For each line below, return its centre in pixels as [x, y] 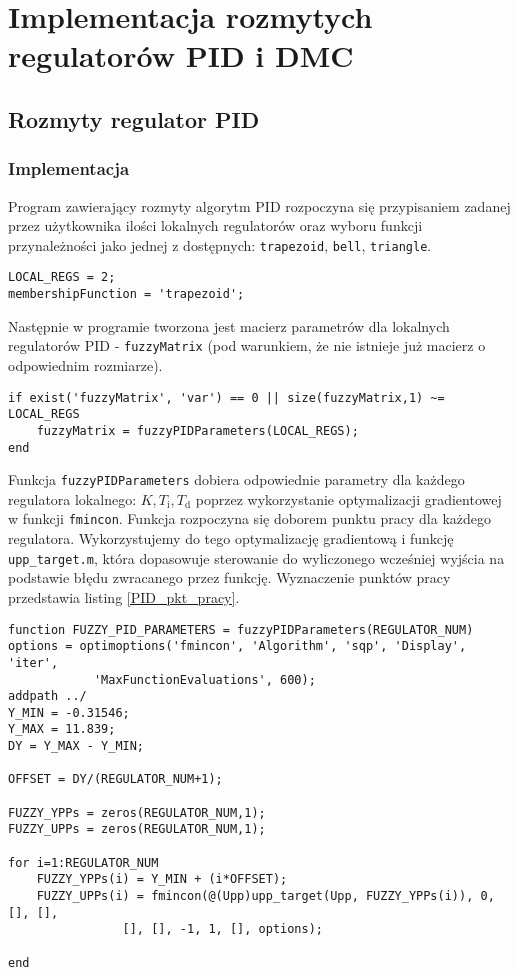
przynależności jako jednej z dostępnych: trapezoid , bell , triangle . [220, 244]
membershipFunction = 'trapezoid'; [126, 294]
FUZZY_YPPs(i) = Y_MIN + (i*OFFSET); [162, 879]
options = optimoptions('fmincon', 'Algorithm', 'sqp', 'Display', [237, 646]
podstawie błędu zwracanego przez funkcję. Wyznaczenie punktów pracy [229, 577]
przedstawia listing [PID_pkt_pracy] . [124, 596]
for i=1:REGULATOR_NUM [83, 862]
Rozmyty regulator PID [134, 118]
